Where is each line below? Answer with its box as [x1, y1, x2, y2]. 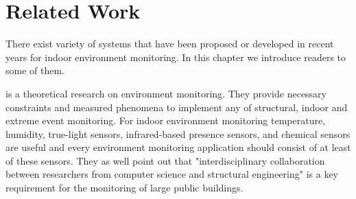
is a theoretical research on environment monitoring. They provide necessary [5, 86, 327, 100]
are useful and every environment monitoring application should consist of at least [5, 140, 351, 154]
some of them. [5, 63, 65, 78]
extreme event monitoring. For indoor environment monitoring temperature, [5, 113, 326, 128]
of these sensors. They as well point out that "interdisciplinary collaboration [5, 153, 325, 167]
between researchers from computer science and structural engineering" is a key [5, 167, 338, 181]
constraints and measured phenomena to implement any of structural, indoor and [5, 99, 348, 114]
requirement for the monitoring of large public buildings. [5, 180, 244, 195]
